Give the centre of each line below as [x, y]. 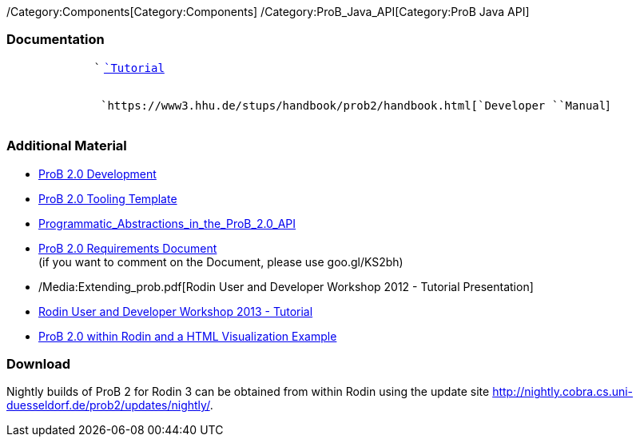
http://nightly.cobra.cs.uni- [563, 392]
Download [39, 363]
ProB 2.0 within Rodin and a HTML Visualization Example [188, 336]
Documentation [56, 40]
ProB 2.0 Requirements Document [128, 248]
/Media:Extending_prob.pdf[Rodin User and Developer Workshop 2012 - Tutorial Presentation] [286, 286]
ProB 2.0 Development [97, 174]
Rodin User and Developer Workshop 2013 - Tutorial [176, 311]
